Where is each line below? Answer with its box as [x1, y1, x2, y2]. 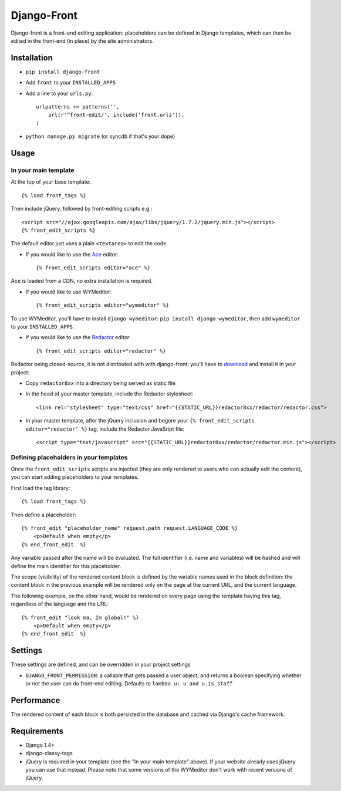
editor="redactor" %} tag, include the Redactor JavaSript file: [25, 425, 185, 432]
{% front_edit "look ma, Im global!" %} [21, 614, 139, 621]
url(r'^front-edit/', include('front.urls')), [48, 111, 185, 119]
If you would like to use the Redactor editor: [25, 334, 131, 341]
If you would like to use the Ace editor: [25, 251, 119, 258]
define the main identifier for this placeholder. [11, 562, 121, 569]
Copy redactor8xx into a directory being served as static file [25, 379, 176, 387]
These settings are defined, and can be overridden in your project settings [11, 661, 191, 668]
